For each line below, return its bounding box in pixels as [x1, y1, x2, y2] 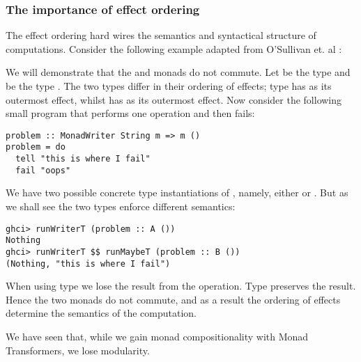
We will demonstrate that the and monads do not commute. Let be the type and [6, 65, 351, 79]
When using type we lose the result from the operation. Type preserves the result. [6, 278, 356, 293]
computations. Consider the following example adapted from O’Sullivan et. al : [6, 41, 342, 56]
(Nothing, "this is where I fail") [6, 258, 171, 269]
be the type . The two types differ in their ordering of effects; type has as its [6, 79, 332, 93]
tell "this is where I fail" [15, 154, 151, 164]
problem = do [6, 142, 66, 152]
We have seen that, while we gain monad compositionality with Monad [6, 329, 309, 343]
